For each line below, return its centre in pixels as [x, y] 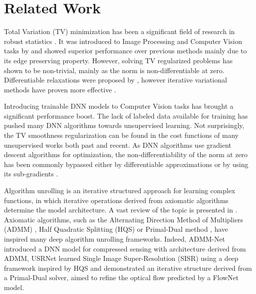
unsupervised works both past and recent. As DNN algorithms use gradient [118, 145]
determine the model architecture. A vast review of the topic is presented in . [121, 210]
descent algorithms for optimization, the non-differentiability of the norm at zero [126, 154]
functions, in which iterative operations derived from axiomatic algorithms [116, 200]
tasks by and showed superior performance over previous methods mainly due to [126, 51]
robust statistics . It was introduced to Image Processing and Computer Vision [123, 41]
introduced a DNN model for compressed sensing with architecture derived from [125, 248]
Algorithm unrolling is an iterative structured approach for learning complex [120, 190]
